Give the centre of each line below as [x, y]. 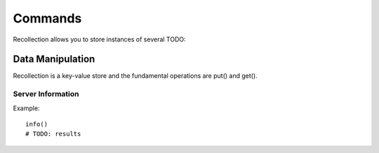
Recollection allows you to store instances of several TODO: [99, 39]
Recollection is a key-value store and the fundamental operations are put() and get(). [135, 76]
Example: [26, 108]
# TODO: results [53, 134]
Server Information [46, 94]
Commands [47, 18]
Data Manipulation [54, 59]
